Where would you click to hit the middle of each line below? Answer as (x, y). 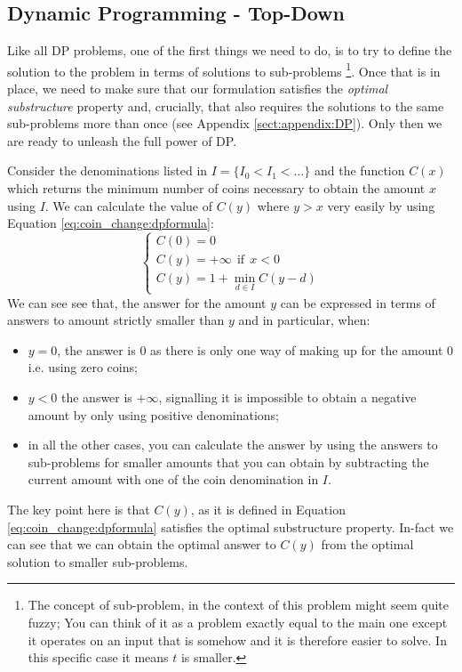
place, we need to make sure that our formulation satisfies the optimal (198, 89)
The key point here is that (79, 509)
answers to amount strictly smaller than (116, 320)
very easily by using (381, 205)
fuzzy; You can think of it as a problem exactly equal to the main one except (238, 622)
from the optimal (367, 544)
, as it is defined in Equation (268, 509)
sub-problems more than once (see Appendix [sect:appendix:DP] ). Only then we (225, 123)
